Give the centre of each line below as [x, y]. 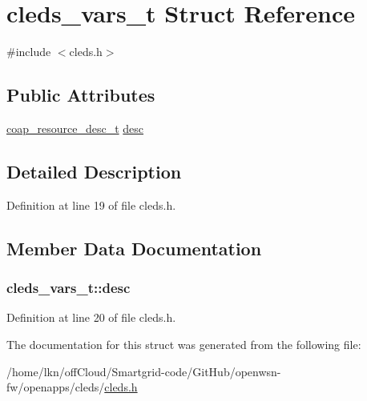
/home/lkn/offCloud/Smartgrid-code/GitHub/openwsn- [144, 371]
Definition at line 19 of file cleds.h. [91, 205]
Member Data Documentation [134, 248]
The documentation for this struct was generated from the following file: [184, 344]
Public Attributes [81, 95]
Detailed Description [94, 171]
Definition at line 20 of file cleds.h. [91, 317]
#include [29, 52]
